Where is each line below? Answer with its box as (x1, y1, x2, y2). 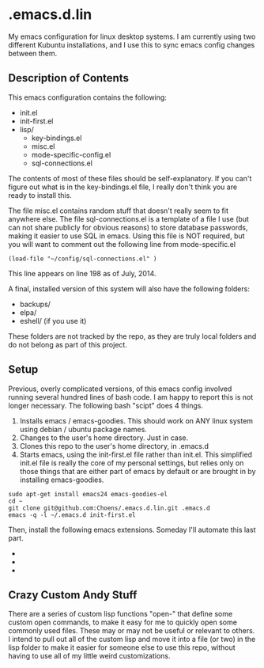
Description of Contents (8, 71, 129, 85)
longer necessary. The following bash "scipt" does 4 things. (8, 400, 204, 410)
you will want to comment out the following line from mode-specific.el (8, 239, 236, 249)
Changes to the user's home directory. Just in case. (19, 433, 188, 442)
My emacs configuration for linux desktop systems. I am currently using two (8, 32, 256, 41)
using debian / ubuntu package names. (19, 424, 148, 434)
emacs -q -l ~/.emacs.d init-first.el (8, 510, 136, 519)
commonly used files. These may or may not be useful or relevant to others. (8, 626, 255, 636)
